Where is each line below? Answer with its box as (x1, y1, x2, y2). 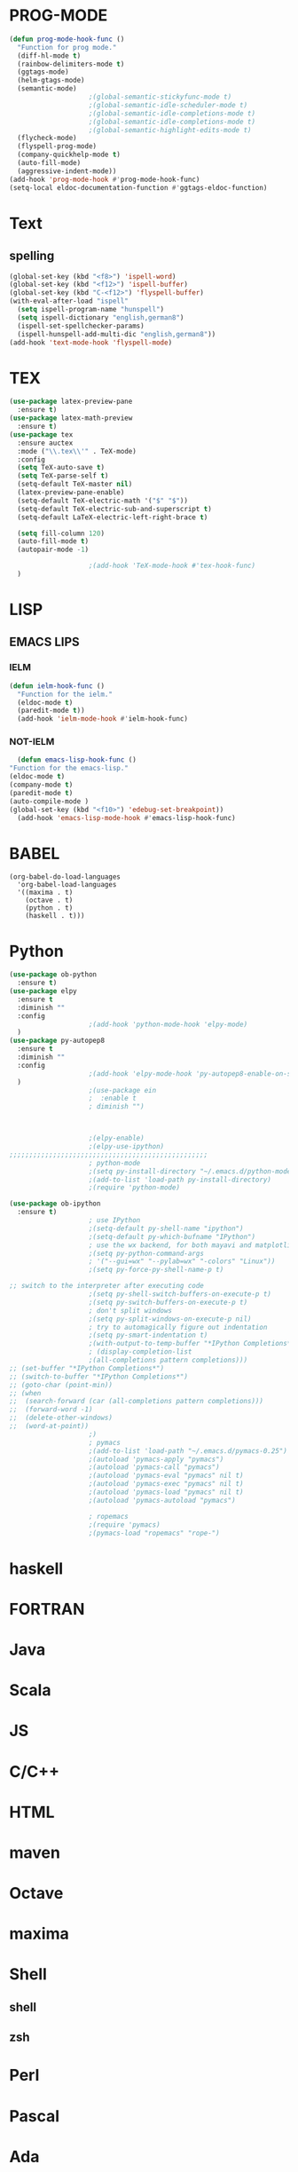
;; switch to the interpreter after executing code (9, 1282, 204, 1291)
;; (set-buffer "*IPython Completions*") (9, 1363, 165, 1372)
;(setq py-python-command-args (88, 1249, 204, 1258)
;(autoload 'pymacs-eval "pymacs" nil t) (88, 1471, 244, 1481)
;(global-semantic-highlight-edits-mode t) (88, 125, 252, 134)
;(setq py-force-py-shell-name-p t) (88, 1266, 224, 1275)
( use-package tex (9, 430, 74, 439)
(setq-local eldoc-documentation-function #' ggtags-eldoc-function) (9, 183, 268, 192)
